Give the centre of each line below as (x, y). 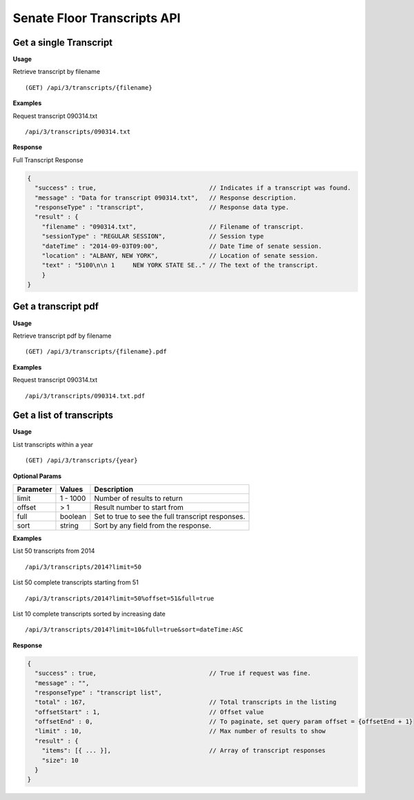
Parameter (34, 489)
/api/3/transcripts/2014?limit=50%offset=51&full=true (120, 598)
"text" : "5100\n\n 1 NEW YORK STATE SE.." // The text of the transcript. (180, 265)
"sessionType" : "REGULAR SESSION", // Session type (153, 236)
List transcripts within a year (53, 444)
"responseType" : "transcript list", (98, 692)
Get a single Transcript (63, 42)
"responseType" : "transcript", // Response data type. (162, 207)
